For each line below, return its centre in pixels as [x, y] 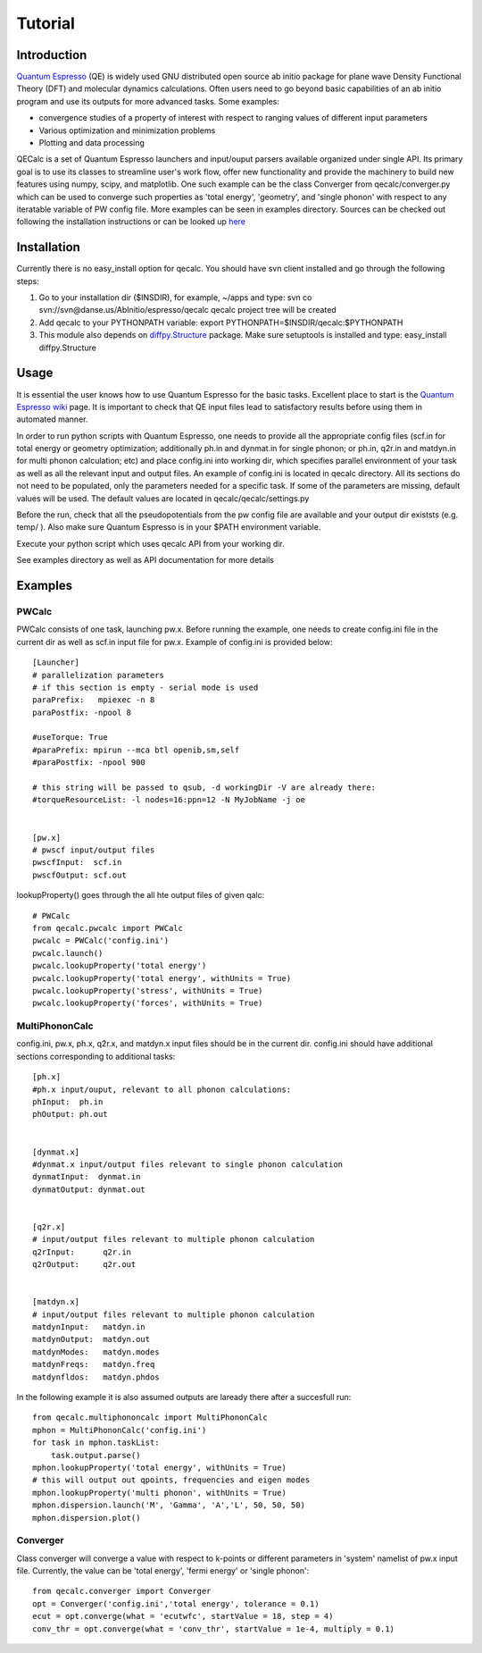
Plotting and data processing [91, 143]
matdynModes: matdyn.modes [96, 1352]
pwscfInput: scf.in [77, 863]
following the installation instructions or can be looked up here [131, 222]
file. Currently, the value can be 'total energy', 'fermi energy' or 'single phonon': [163, 1571]
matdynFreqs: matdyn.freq [94, 1364]
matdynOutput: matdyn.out [91, 1339]
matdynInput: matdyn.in [89, 1327]
